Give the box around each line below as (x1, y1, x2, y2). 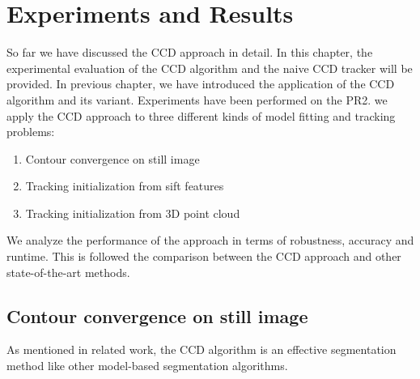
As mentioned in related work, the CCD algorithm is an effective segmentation (6, 341, 397, 358)
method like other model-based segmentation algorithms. (6, 357, 288, 374)
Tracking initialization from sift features (25, 177, 224, 194)
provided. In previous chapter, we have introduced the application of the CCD (6, 75, 395, 92)
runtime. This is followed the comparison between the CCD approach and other (6, 248, 401, 265)
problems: (6, 123, 55, 140)
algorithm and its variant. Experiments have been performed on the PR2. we (6, 91, 388, 108)
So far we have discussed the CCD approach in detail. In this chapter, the (6, 44, 373, 61)
